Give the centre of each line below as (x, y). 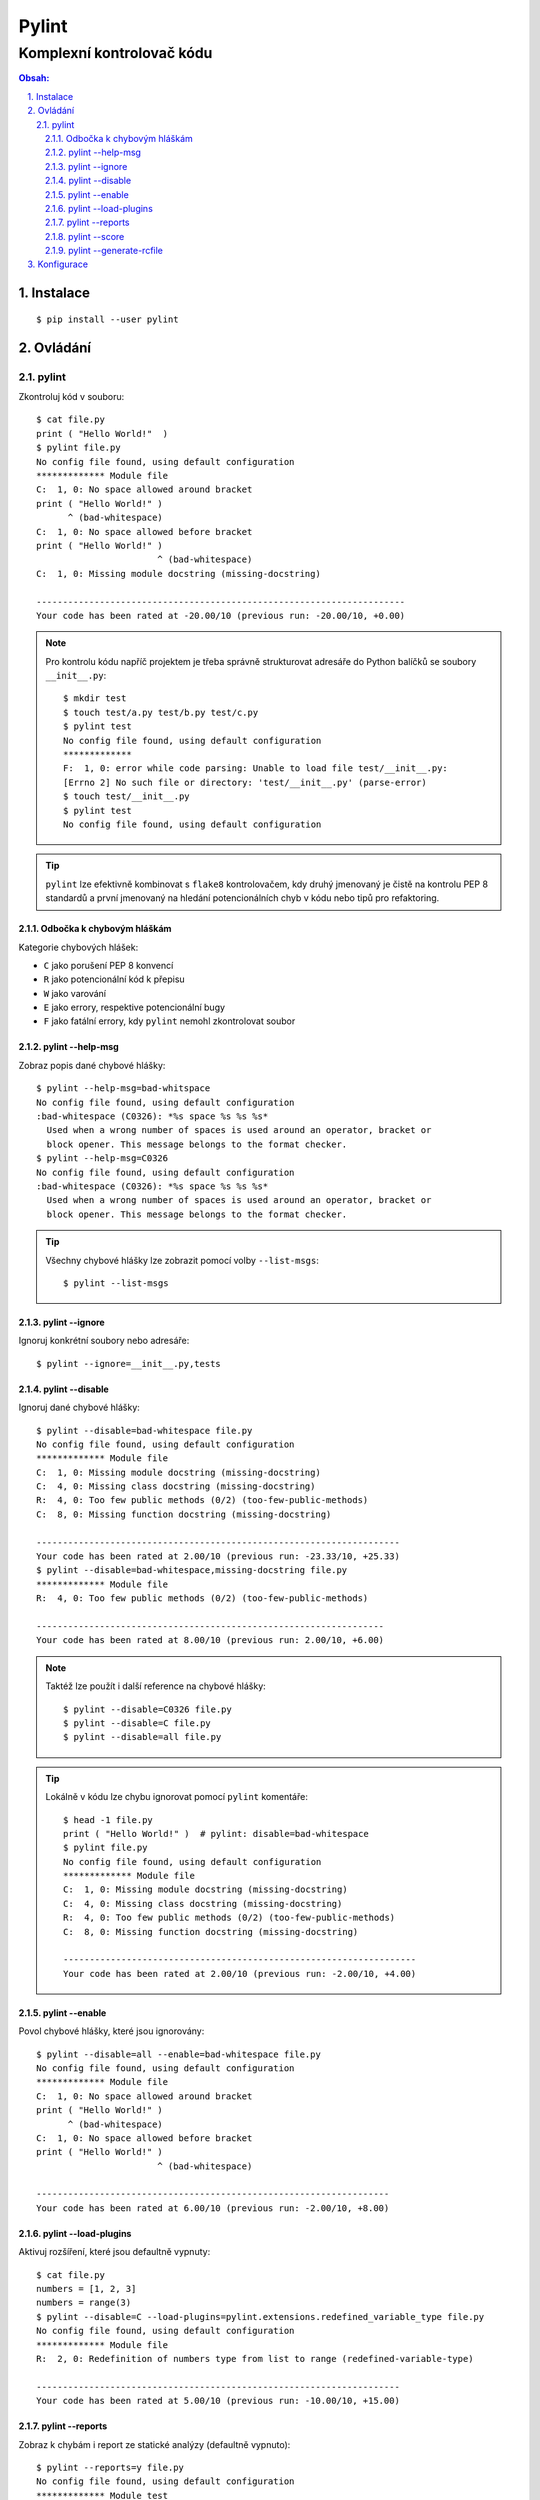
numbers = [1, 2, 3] (86, 2289)
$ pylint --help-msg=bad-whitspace (123, 1088)
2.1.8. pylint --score (85, 236)
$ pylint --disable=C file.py (137, 1723)
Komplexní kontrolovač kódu (115, 53)
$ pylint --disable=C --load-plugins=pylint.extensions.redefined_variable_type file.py (260, 2316)
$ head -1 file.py (108, 1819)
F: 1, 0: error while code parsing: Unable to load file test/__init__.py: (256, 768)
